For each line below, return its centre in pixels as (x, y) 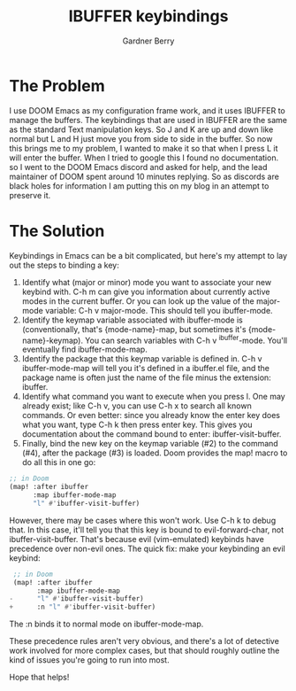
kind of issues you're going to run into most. (89, 660)
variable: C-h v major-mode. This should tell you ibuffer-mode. (159, 310)
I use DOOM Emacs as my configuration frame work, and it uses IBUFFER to (147, 110)
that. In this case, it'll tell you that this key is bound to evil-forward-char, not (147, 530)
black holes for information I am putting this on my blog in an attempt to (139, 186)
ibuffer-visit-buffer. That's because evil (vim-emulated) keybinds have (137, 539)
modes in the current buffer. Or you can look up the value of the (138, 301)
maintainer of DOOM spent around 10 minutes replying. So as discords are (144, 176)
